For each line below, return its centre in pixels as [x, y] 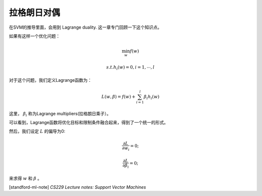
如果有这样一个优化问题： [34, 36]
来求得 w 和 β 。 [25, 178]
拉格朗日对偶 [35, 13]
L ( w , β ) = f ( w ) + [118, 97]
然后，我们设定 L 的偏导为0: [37, 131]
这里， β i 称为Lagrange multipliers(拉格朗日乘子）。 [60, 114]
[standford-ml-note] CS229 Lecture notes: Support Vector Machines [78, 187]
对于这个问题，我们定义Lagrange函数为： [50, 80]
